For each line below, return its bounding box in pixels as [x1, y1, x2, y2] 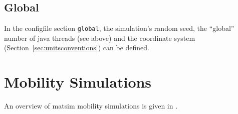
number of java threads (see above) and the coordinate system [4, 32, 195, 43]
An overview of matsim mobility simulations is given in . [4, 101, 178, 111]
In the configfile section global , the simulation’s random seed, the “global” [4, 23, 234, 33]
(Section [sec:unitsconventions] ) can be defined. [4, 42, 149, 53]
